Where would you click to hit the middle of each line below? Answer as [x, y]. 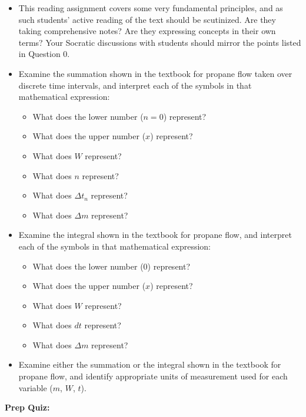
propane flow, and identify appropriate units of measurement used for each [153, 376]
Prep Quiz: [27, 407]
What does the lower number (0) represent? [112, 266]
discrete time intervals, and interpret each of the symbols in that [135, 85]
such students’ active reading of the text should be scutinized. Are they [147, 19]
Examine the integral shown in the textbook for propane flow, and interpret [155, 235]
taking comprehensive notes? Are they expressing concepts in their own [147, 31]
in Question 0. [44, 54]
